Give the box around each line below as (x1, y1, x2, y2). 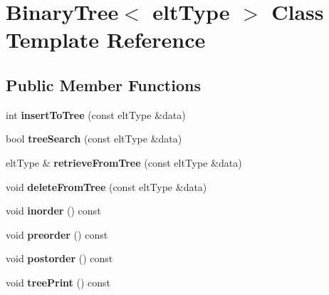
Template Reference (6, 25, 206, 54)
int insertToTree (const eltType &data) (6, 107, 186, 122)
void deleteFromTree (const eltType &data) (6, 179, 207, 194)
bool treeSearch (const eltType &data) (6, 131, 182, 146)
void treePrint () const (6, 274, 111, 289)
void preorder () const (6, 227, 108, 242)
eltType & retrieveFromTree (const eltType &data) (6, 155, 242, 170)
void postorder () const (6, 251, 113, 266)
